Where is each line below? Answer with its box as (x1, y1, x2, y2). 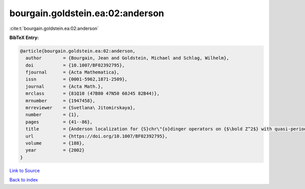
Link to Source (9, 167, 40, 173)
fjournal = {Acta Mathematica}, (25, 69, 119, 75)
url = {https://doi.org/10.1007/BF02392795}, (25, 133, 168, 139)
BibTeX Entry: (9, 34, 39, 41)
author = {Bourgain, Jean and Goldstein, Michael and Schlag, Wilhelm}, (25, 55, 230, 61)
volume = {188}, (25, 140, 85, 146)
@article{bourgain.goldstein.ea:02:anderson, (20, 48, 136, 54)
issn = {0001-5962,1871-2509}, (25, 77, 128, 82)
